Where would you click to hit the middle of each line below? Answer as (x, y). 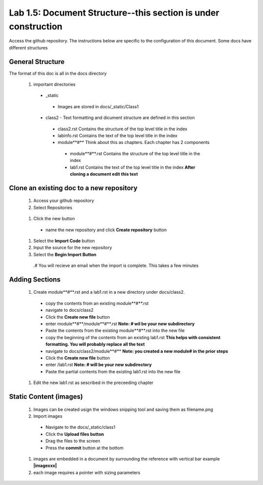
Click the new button (54, 219)
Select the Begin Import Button (65, 254)
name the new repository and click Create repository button (106, 230)
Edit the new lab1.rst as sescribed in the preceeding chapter (93, 383)
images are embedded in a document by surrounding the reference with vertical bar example (127, 459)
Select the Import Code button (64, 241)
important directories (54, 84)
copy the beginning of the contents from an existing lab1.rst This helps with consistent (133, 337)
